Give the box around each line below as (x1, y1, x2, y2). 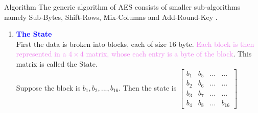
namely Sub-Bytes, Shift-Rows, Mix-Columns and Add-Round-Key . (4, 11, 218, 22)
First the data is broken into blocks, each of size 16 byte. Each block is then (16, 38, 254, 49)
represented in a (16, 48, 66, 59)
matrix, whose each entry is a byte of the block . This (86, 48, 252, 59)
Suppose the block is (16, 82, 81, 93)
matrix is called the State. (16, 58, 98, 69)
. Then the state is (119, 82, 177, 93)
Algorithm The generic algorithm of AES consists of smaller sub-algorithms (4, 2, 241, 12)
